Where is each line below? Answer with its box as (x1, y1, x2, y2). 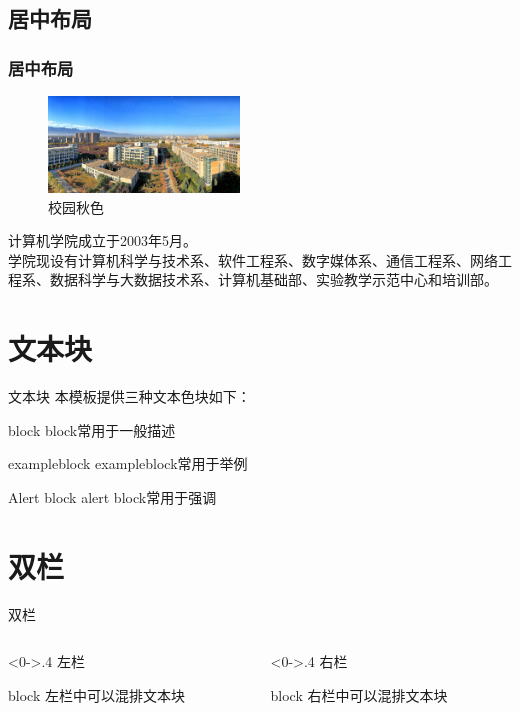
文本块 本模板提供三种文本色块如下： (8, 386, 251, 407)
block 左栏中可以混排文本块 (8, 684, 185, 705)
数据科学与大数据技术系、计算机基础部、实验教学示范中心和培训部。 (49, 269, 498, 290)
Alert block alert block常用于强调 (8, 486, 217, 507)
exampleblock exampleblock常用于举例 (8, 453, 248, 474)
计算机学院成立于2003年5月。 (8, 230, 197, 251)
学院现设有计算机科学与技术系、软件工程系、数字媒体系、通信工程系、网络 (8, 249, 498, 270)
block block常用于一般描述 (8, 419, 176, 440)
